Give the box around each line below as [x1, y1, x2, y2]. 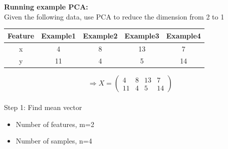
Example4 [166, 30, 201, 40]
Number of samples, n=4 [16, 135, 92, 146]
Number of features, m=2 [16, 118, 94, 129]
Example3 [124, 30, 159, 40]
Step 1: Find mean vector [4, 102, 82, 112]
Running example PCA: [4, 1, 88, 11]
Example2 [83, 30, 118, 40]
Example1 [41, 30, 76, 40]
